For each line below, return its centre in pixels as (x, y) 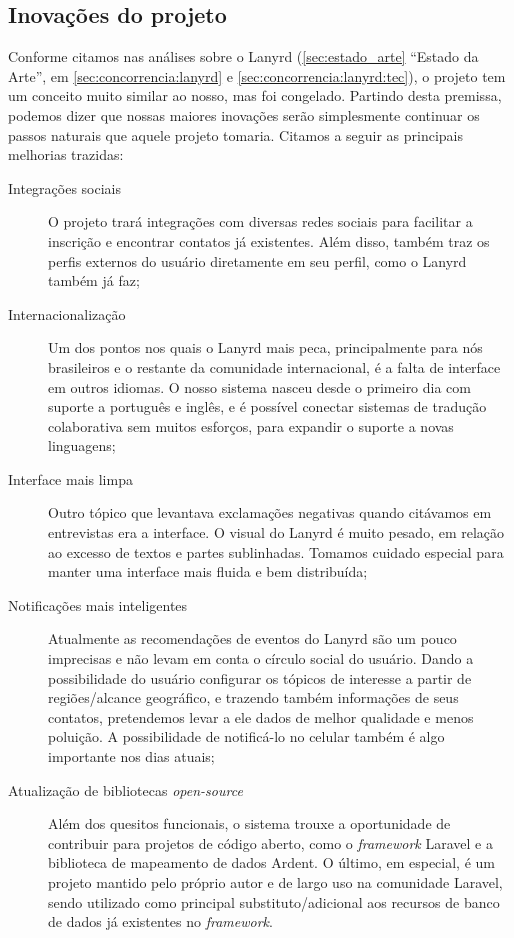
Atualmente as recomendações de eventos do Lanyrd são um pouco (252, 638)
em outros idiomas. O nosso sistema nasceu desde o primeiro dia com (259, 386)
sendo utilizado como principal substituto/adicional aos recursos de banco (274, 901)
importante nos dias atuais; (131, 756)
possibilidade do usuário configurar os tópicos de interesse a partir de (260, 677)
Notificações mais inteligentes (98, 604)
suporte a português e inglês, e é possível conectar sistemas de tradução (267, 406)
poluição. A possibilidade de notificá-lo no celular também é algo (246, 736)
